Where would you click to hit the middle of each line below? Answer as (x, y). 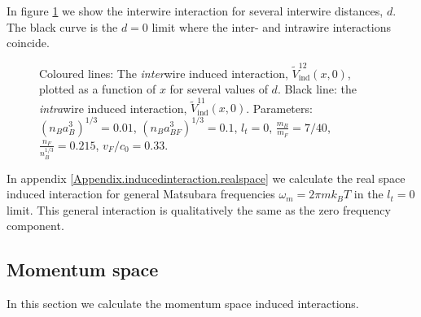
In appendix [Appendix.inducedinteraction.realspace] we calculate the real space (206, 178)
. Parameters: (279, 108)
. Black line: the (317, 89)
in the (368, 194)
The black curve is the (62, 26)
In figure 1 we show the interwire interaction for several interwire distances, (195, 11)
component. (35, 226)
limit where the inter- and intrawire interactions (271, 26)
